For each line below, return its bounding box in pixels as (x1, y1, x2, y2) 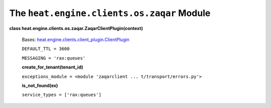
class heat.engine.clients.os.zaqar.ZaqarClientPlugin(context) (9, 25, 143, 31)
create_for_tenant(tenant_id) (22, 64, 83, 70)
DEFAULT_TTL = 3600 (22, 46, 70, 52)
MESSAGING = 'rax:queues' (22, 55, 86, 61)
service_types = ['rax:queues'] (22, 92, 101, 97)
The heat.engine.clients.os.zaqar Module (9, 7, 211, 18)
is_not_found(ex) (22, 82, 58, 88)
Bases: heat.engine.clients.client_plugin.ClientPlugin (22, 36, 130, 42)
